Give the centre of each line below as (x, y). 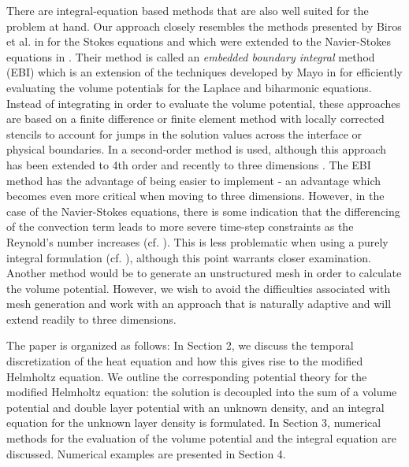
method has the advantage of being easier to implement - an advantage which (193, 180)
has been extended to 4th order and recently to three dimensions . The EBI (189, 164)
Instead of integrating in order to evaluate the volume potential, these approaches (204, 103)
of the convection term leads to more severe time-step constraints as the (180, 226)
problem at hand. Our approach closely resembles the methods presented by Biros (204, 26)
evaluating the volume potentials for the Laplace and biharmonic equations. (189, 87)
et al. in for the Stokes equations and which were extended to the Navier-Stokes (199, 41)
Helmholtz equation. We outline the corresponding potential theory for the (187, 376)
